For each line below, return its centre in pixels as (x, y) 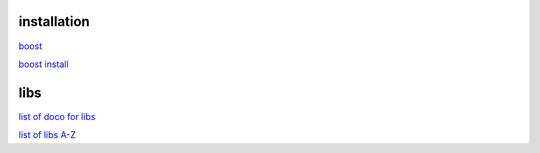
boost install (43, 64)
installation (54, 21)
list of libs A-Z (47, 135)
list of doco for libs (57, 116)
